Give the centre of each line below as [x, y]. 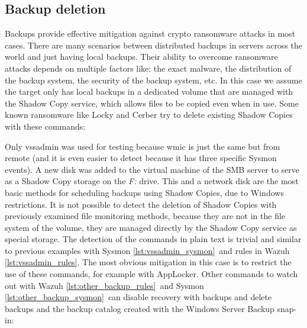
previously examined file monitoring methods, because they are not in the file [145, 216]
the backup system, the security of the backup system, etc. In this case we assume [153, 80]
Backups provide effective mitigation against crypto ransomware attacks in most [150, 33]
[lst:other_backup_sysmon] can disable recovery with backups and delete [138, 297]
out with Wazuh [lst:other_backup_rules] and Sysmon [104, 285]
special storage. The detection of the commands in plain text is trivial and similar [153, 239]
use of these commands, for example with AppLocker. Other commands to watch [151, 274]
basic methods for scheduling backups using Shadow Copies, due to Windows [144, 192]
